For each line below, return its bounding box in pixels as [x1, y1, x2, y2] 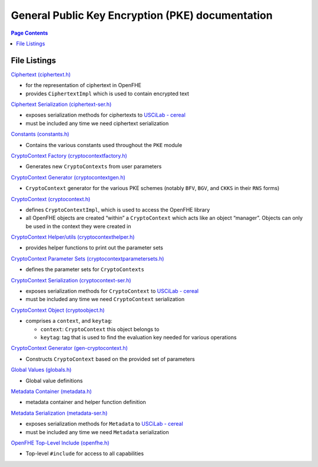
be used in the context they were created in [25, 222, 131, 229]
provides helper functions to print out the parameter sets [25, 244, 163, 251]
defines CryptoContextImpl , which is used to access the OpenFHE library [25, 206, 210, 213]
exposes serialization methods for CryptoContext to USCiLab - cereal [25, 288, 199, 295]
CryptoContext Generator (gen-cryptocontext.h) [11, 345, 128, 352]
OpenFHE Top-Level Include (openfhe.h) [11, 439, 110, 446]
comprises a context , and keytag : [25, 318, 112, 325]
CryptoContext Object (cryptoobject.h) [11, 306, 105, 313]
